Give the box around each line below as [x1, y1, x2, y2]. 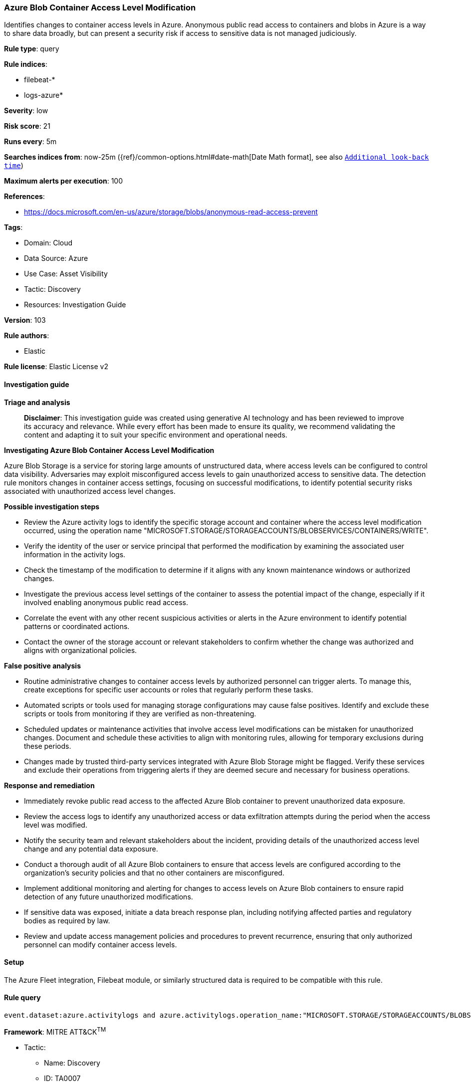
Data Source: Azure [24, 254, 88, 263]
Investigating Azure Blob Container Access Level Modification [4, 445, 215, 454]
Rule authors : [4, 331, 49, 340]
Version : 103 [4, 316, 46, 325]
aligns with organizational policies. [24, 646, 137, 654]
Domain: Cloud [24, 238, 73, 247]
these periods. [24, 741, 71, 750]
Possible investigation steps [4, 502, 100, 511]
